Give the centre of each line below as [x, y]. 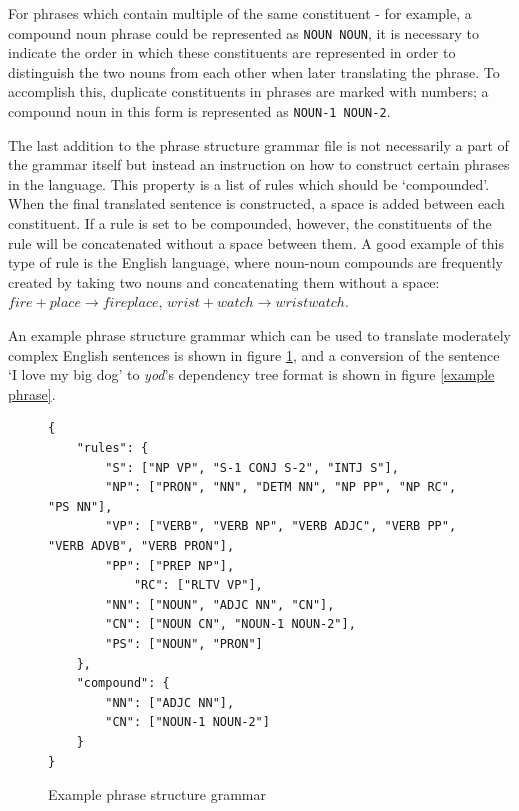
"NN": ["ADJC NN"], [170, 702]
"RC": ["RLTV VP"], [198, 585]
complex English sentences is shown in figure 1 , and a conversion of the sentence [254, 354]
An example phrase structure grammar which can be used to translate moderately [260, 335]
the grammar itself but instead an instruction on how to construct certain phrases [259, 164]
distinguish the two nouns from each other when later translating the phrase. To [254, 71]
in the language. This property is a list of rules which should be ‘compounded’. [249, 183]
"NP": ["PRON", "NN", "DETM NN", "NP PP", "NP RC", [281, 487]
